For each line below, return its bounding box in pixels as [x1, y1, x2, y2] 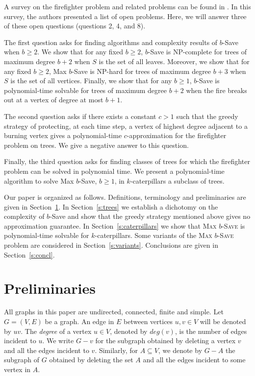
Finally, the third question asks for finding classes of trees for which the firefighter [4, 156, 250, 166]
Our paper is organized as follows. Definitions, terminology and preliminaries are [4, 192, 246, 202]
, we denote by [158, 345, 203, 355]
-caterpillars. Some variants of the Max [95, 230, 212, 240]
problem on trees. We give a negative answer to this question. [4, 140, 189, 150]
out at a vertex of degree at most [4, 94, 103, 105]
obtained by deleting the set [49, 354, 133, 365]
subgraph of [4, 354, 40, 365]
